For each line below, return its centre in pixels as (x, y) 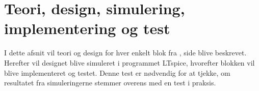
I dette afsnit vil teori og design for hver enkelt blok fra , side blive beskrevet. (125, 53)
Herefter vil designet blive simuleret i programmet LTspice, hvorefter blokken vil (129, 62)
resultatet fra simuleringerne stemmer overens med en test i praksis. (110, 83)
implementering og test (87, 28)
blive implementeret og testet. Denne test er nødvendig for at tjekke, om (117, 72)
